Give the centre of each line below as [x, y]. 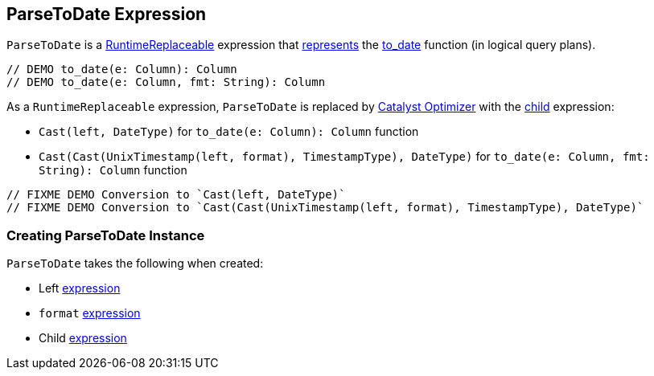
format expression [90, 313]
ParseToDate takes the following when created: [135, 264]
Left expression [80, 288]
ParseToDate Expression [107, 14]
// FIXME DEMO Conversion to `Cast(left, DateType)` [176, 195]
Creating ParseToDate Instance [106, 235]
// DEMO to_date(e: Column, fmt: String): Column [166, 82]
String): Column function [113, 170]
